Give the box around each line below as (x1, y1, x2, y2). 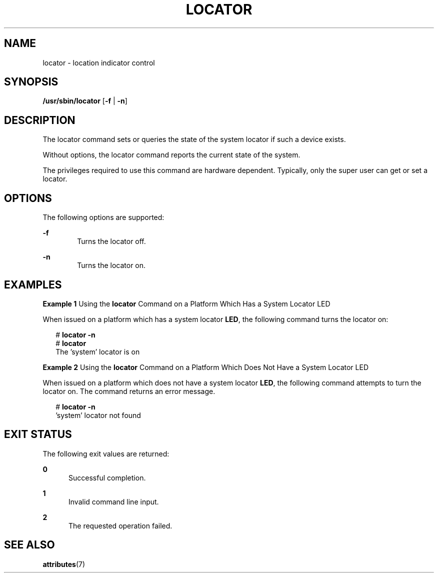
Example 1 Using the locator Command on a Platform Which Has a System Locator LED (42, 299, 330, 308)
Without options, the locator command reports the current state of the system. (42, 150, 300, 159)
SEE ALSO (4, 538, 55, 551)
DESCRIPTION (4, 113, 75, 126)
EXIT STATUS (4, 428, 72, 441)
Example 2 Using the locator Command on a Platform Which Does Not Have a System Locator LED (42, 362, 368, 371)
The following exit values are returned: (42, 449, 169, 458)
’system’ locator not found (55, 410, 141, 419)
